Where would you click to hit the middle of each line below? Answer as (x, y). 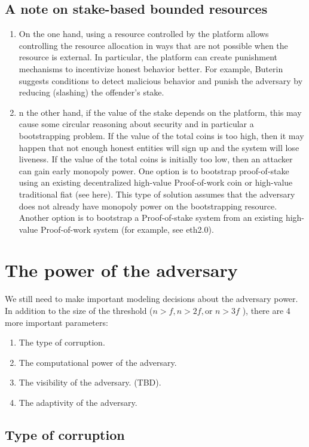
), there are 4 (266, 311)
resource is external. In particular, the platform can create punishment (148, 57)
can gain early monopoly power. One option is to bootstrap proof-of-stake (154, 170)
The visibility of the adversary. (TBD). (90, 382)
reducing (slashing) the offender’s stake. (91, 92)
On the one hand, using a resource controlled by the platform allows (144, 34)
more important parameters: (56, 322)
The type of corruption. (62, 342)
